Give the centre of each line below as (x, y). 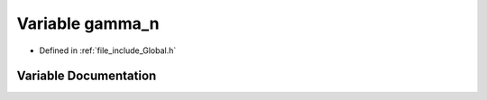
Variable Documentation (87, 76)
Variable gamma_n (88, 23)
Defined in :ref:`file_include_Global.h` (108, 50)
